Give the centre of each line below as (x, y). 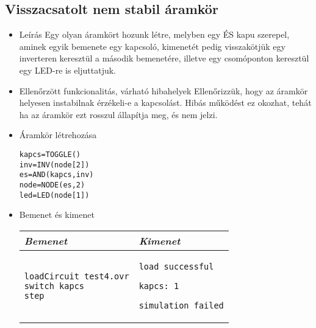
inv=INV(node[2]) (54, 165)
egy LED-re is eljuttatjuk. (68, 70)
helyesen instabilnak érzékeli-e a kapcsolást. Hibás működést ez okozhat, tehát (165, 103)
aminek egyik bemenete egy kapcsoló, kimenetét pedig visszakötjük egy (152, 46)
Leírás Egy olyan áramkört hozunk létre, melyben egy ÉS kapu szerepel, (154, 34)
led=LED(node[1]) (54, 195)
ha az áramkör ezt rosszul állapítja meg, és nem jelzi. (118, 114)
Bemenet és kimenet (57, 215)
